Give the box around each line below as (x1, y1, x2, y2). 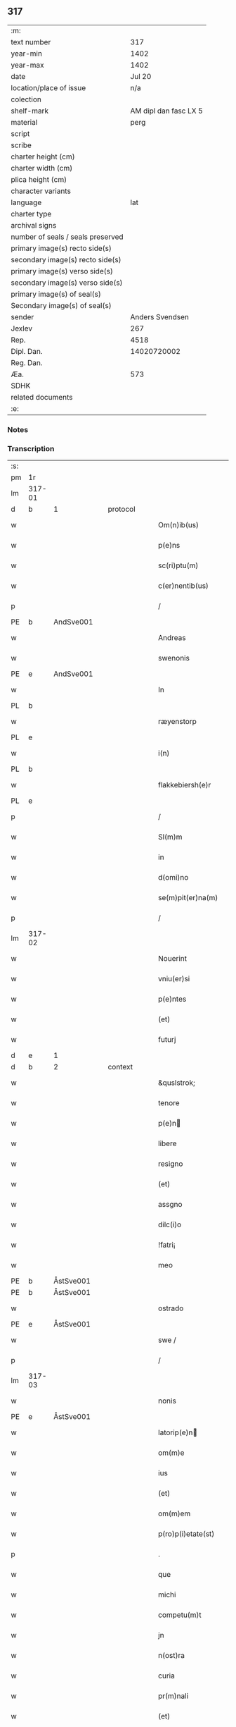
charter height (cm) (11, 152, 75, 161)
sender (11, 312, 34, 321)
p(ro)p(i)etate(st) (157, 1529, 215, 1539)
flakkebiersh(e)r (157, 780, 211, 790)
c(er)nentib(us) (157, 581, 209, 591)
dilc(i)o (157, 1219, 182, 1229)
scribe (11, 140, 32, 150)
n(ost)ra (157, 1651, 185, 1661)
